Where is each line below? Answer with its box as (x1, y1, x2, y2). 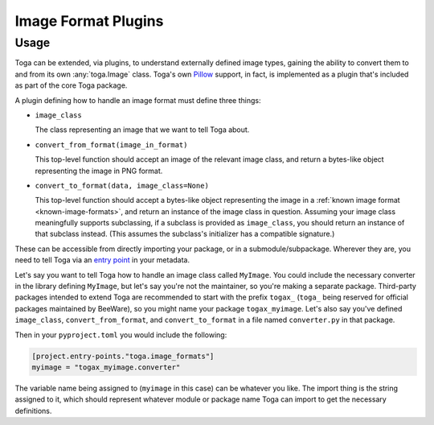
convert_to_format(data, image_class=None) (35, 181, 209, 190)
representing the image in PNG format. (35, 166, 163, 175)
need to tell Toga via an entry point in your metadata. (14, 255, 190, 265)
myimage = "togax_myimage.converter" (31, 362, 181, 372)
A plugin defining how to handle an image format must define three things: (14, 95, 261, 105)
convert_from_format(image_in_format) (35, 140, 188, 149)
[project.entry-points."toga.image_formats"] (31, 351, 215, 361)
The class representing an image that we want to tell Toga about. (35, 125, 250, 134)
